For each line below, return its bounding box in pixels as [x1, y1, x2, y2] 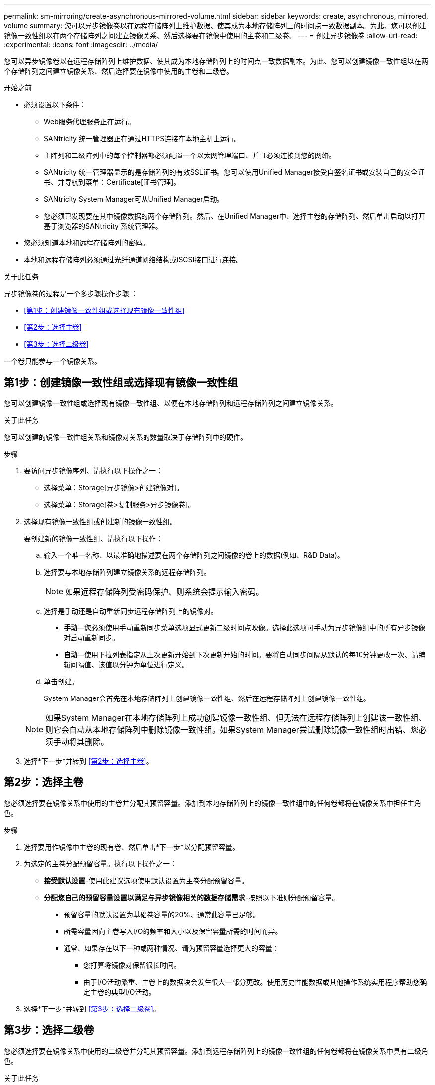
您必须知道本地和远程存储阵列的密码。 [24, 238, 149, 247]
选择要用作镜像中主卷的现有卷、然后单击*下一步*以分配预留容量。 [24, 842, 240, 851]
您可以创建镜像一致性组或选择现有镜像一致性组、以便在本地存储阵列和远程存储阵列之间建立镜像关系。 [4, 398, 338, 407]
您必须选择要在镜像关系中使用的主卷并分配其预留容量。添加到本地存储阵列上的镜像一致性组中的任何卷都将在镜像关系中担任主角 [4, 798, 421, 807]
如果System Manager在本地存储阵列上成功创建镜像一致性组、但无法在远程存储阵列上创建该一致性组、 [45, 712, 427, 723]
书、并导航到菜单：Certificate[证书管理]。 [44, 178, 181, 186]
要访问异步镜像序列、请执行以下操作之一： [24, 466, 163, 475]
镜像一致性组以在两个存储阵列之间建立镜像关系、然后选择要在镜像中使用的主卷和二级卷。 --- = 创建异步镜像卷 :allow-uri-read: [4, 31, 418, 40]
